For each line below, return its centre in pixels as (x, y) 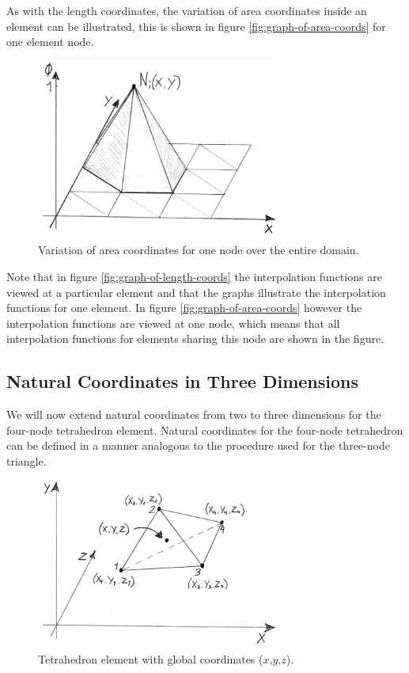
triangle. (27, 460)
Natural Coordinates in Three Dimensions (183, 381)
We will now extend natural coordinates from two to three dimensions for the (194, 414)
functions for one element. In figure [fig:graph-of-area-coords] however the (184, 308)
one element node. (50, 42)
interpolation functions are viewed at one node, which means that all (173, 323)
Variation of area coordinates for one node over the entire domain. (199, 250)
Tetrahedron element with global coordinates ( (151, 658)
